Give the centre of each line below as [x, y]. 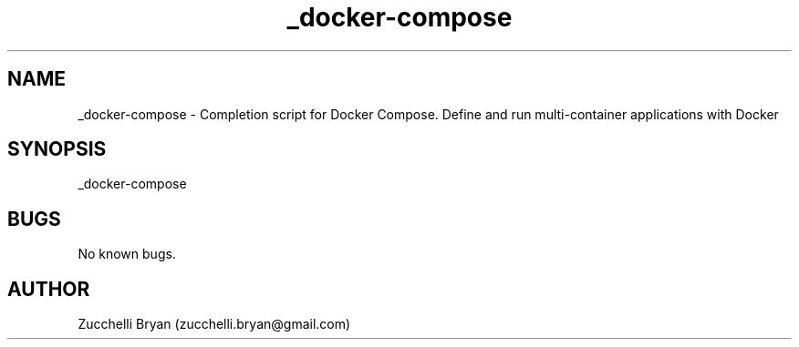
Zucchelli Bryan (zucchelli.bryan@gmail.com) [214, 324]
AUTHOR [49, 289]
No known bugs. [127, 254]
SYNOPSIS [57, 149]
